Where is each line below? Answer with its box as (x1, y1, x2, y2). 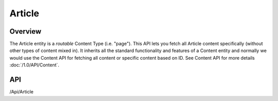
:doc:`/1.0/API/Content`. (9, 62, 59, 68)
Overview (9, 27, 42, 36)
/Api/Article (9, 89, 33, 95)
